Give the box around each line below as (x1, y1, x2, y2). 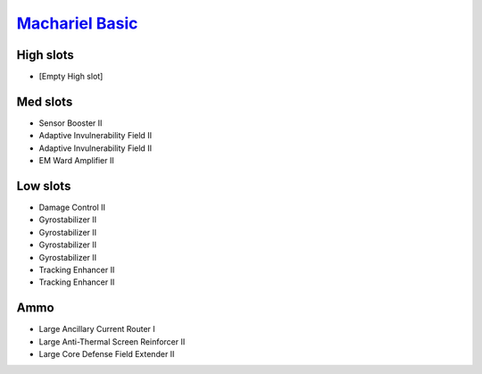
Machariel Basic (16, 13, 138, 33)
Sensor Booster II (38, 117, 103, 129)
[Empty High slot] (38, 71, 104, 82)
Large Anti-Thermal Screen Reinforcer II (38, 336, 186, 347)
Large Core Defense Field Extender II (38, 349, 175, 360)
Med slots (16, 94, 73, 109)
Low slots (16, 179, 71, 194)
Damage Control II (38, 202, 106, 213)
